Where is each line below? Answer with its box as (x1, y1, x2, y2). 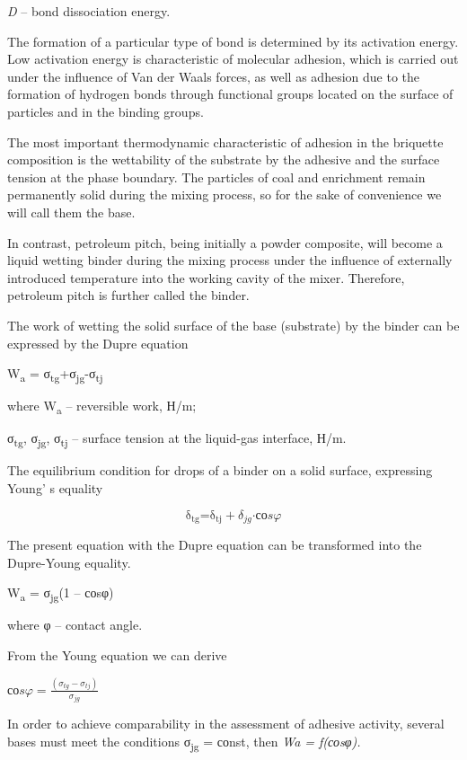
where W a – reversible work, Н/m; (7, 396, 197, 418)
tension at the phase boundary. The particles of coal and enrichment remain (7, 167, 426, 186)
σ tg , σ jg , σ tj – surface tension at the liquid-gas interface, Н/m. (7, 429, 347, 450)
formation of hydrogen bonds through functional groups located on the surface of (7, 84, 454, 103)
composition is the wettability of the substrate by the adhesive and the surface (7, 150, 440, 169)
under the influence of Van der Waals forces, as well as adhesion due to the (7, 66, 419, 85)
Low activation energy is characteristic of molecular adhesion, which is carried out (7, 49, 459, 68)
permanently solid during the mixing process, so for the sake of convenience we (7, 185, 442, 204)
